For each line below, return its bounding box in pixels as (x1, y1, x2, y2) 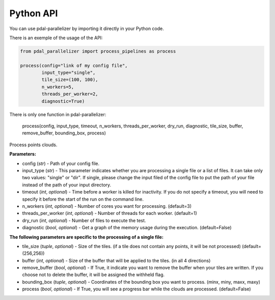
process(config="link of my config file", (20, 63, 128, 68)
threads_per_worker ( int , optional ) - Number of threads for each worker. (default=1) (22, 210, 197, 216)
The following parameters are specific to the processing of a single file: (9, 234, 164, 240)
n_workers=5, (41, 84, 74, 90)
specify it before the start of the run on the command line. (22, 196, 144, 202)
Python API (9, 8, 58, 19)
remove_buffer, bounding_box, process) (22, 130, 106, 136)
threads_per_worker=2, (41, 91, 99, 97)
